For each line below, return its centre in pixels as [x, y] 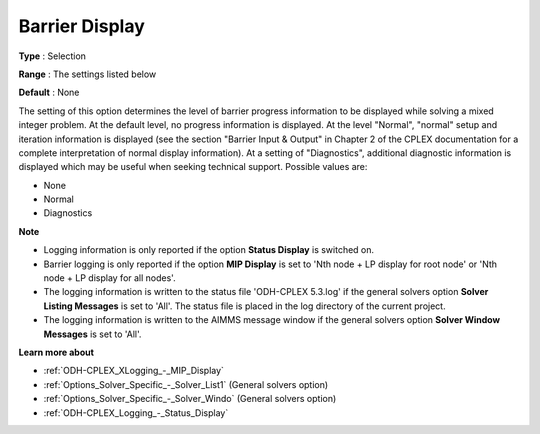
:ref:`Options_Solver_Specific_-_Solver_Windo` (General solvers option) [190, 399]
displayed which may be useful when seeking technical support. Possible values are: [193, 167]
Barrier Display [81, 26]
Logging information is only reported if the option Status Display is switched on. [209, 250]
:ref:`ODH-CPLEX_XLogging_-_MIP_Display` [134, 371]
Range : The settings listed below [87, 74]
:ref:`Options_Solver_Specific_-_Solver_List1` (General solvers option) [186, 384]
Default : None [49, 92]
